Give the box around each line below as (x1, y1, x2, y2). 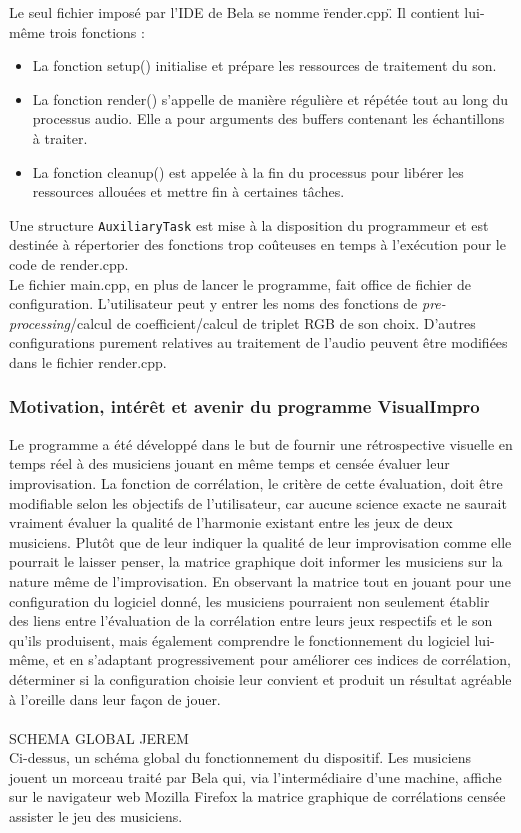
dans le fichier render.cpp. (9, 351, 167, 372)
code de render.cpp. (9, 254, 129, 274)
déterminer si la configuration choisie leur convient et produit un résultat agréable (9, 668, 512, 689)
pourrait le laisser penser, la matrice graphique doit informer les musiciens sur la (9, 551, 503, 572)
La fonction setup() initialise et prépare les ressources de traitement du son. (32, 55, 497, 76)
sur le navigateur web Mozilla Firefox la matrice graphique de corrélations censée (9, 786, 506, 807)
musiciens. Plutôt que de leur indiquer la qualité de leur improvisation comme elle (9, 531, 512, 552)
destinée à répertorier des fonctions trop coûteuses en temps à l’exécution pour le (9, 234, 506, 255)
